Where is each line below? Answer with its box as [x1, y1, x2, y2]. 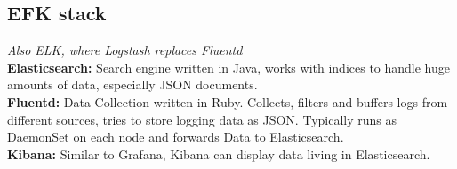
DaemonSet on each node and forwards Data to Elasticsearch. [7, 127, 344, 146]
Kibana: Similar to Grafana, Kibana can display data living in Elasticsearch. [7, 144, 430, 163]
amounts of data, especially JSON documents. [7, 75, 258, 94]
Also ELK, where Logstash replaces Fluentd [7, 41, 243, 59]
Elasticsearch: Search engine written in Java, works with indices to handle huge [7, 58, 451, 76]
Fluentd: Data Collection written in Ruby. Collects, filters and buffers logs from [7, 92, 448, 111]
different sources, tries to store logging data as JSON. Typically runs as [7, 110, 397, 128]
